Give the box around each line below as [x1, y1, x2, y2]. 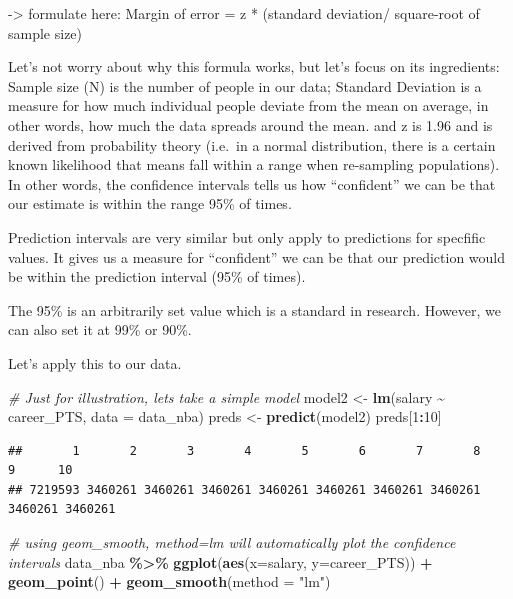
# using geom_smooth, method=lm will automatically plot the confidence [8, 532, 456, 553]
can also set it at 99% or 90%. [8, 319, 192, 340]
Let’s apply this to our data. [8, 352, 182, 373]
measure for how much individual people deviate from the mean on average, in [8, 95, 489, 116]
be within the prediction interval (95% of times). [8, 266, 306, 287]
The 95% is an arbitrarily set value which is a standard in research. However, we [8, 299, 501, 320]
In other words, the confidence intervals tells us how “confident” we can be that [8, 173, 496, 194]
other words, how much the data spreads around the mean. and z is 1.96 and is [8, 114, 493, 135]
